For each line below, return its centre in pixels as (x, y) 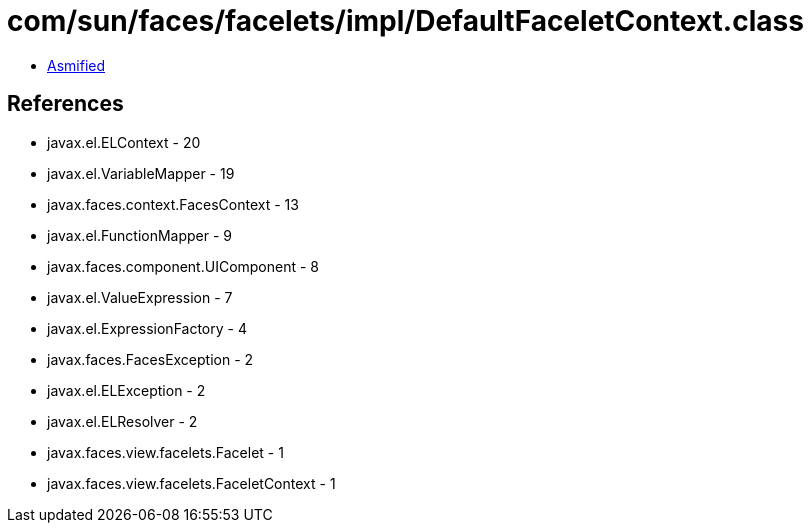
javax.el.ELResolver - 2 (122, 421)
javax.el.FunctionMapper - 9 (140, 235)
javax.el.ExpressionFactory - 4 (147, 328)
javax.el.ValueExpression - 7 (140, 297)
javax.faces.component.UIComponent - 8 (183, 266)
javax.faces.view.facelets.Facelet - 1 (165, 452)
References (65, 104)
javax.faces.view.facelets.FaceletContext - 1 (191, 483)
